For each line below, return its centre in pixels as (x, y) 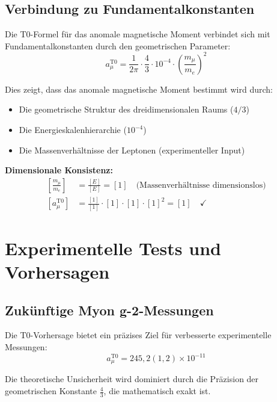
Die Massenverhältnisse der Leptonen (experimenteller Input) (132, 150)
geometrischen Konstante (51, 391)
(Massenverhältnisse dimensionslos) (201, 185)
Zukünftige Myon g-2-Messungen (109, 310)
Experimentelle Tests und (113, 248)
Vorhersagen (57, 271)
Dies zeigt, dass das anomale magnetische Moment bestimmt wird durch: (139, 89)
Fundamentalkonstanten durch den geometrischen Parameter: (118, 45)
